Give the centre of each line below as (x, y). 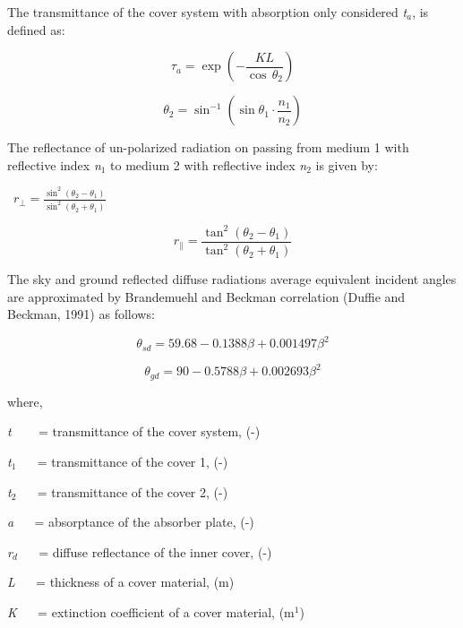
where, (25, 401)
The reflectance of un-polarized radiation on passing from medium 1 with (208, 147)
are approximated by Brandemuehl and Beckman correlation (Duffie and (206, 296)
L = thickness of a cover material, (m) (121, 582)
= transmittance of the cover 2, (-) (133, 491)
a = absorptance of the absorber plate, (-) (131, 522)
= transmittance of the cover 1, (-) (133, 462)
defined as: (36, 29)
